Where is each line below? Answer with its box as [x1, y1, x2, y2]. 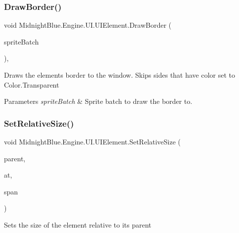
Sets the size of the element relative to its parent [4, 219, 151, 230]
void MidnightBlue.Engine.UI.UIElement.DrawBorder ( [4, 20, 172, 30]
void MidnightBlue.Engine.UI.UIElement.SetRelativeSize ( [4, 137, 181, 146]
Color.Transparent [4, 79, 59, 90]
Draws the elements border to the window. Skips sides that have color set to [4, 70, 236, 80]
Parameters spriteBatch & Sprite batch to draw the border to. [4, 96, 192, 106]
